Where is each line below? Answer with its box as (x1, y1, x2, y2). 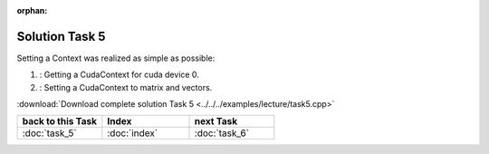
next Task (194, 115, 238, 128)
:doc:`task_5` (22, 127, 77, 140)
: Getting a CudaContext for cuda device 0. (39, 69, 199, 81)
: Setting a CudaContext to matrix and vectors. (39, 82, 213, 92)
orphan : (16, 5, 48, 15)
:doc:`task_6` (194, 127, 249, 140)
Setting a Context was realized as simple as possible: (16, 53, 216, 63)
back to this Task (22, 115, 98, 128)
